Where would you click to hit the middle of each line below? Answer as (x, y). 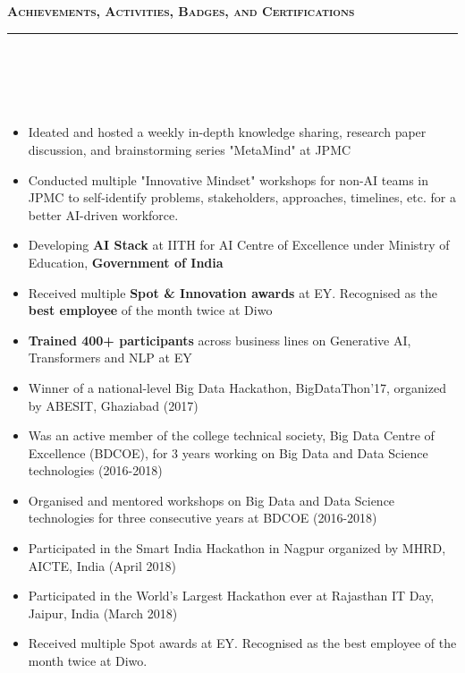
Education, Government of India (126, 262)
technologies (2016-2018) (95, 470)
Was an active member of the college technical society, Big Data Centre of (231, 435)
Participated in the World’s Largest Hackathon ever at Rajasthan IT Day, (231, 596)
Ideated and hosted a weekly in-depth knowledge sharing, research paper (227, 132)
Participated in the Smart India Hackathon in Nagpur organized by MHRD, (237, 548)
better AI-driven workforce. (103, 214)
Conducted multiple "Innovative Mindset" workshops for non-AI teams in (228, 179)
